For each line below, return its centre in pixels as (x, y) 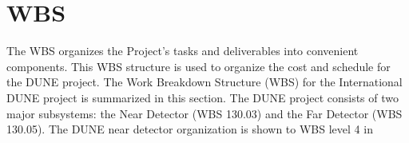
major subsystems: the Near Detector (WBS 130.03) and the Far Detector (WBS (204, 113)
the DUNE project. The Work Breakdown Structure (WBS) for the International (204, 82)
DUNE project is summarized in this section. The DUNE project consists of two (203, 97)
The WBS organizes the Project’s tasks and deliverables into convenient (183, 51)
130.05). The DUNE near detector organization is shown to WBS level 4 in (190, 129)
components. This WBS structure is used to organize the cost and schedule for (199, 66)
